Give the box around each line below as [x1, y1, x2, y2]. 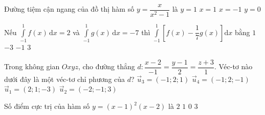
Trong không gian [4, 61, 60, 72]
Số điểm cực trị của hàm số [4, 101, 90, 111]
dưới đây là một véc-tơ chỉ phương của [4, 73, 125, 84]
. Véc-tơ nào [214, 61, 253, 72]
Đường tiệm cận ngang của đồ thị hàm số [4, 4, 135, 14]
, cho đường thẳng [78, 61, 135, 72]
